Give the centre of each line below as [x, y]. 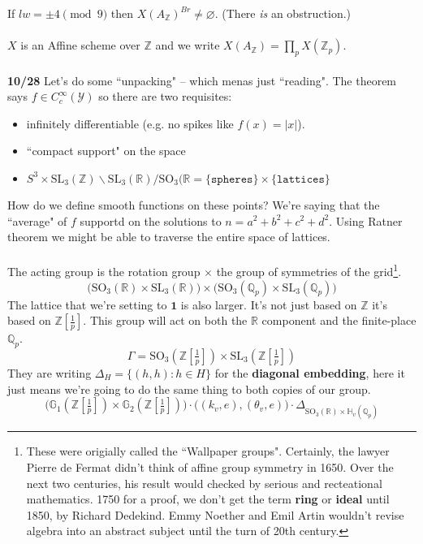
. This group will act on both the [165, 320]
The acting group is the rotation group [104, 271]
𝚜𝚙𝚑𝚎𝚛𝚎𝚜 [232, 179]
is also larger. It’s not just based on [269, 304]
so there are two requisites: [165, 96]
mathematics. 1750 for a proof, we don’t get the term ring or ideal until [208, 499]
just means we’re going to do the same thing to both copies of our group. [189, 389]
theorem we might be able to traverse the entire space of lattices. [169, 237]
